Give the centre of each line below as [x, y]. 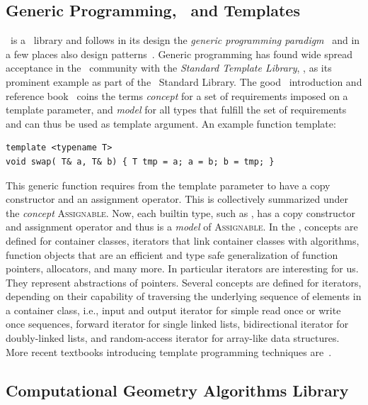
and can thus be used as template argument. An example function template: [171, 123]
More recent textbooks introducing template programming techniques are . [169, 351]
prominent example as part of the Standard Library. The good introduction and [184, 81]
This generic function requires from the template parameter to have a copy [168, 185]
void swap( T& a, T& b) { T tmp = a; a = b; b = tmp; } [140, 161]
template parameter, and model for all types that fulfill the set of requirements [176, 110]
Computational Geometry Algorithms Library [177, 390]
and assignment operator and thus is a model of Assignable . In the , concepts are [182, 227]
